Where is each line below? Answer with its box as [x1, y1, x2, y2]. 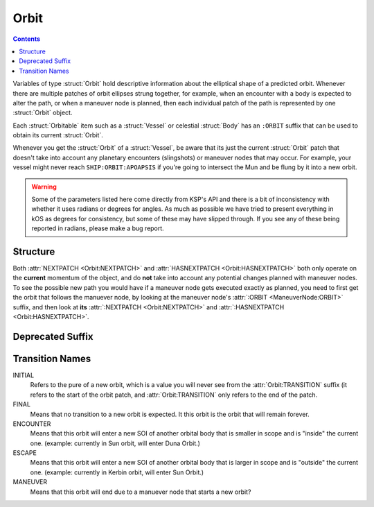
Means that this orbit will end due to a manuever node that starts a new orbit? [30, 488, 251, 496]
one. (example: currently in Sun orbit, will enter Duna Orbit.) [30, 439, 201, 447]
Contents [12, 35, 41, 43]
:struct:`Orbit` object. [12, 108, 73, 117]
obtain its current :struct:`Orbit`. [12, 131, 103, 139]
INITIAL [12, 371, 35, 379]
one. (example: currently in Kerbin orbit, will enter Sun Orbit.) [30, 468, 204, 476]
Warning [31, 182, 57, 191]
